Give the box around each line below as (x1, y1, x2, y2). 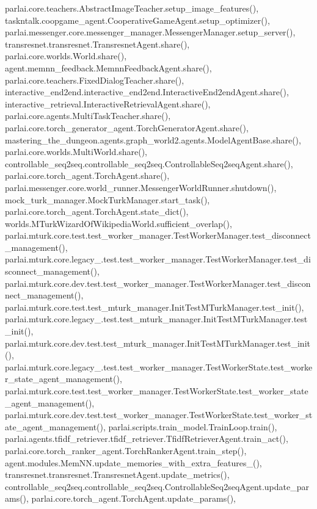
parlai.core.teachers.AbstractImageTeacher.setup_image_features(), (5, 2, 259, 14)
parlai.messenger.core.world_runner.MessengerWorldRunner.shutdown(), (5, 181, 277, 193)
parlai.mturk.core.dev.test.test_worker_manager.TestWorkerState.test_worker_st (5, 408, 313, 421)
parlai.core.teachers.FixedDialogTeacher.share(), (5, 73, 184, 86)
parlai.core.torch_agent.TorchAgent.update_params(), (31, 492, 236, 505)
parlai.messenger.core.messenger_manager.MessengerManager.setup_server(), (5, 26, 296, 38)
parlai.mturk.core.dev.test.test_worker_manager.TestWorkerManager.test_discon (5, 276, 311, 289)
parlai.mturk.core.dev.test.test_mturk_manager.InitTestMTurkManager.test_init (5, 336, 310, 349)
